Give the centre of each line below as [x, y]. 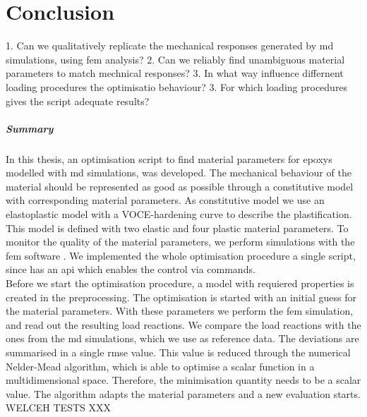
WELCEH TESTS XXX [58, 407]
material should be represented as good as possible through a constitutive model [180, 186]
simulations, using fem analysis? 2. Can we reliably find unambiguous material [175, 59]
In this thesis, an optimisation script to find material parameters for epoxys [169, 158]
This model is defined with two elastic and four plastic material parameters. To [177, 228]
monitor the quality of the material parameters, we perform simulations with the [180, 242]
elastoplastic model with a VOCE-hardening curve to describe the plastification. [179, 214]
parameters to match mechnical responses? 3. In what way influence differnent [175, 73]
